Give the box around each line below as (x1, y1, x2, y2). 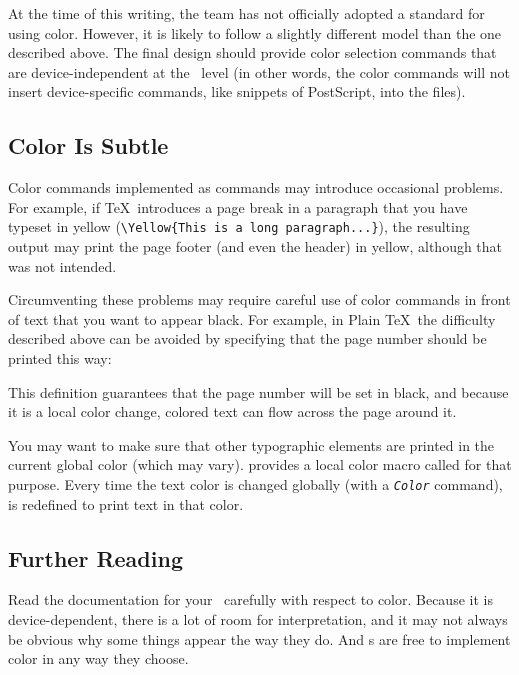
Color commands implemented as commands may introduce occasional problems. (8, 177, 504, 198)
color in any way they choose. (8, 648, 189, 669)
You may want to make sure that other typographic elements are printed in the (8, 434, 495, 455)
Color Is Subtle (8, 130, 169, 161)
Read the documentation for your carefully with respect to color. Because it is (8, 589, 493, 610)
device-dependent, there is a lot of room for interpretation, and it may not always (8, 609, 508, 629)
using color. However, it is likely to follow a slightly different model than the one (8, 22, 502, 43)
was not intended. (8, 255, 117, 276)
